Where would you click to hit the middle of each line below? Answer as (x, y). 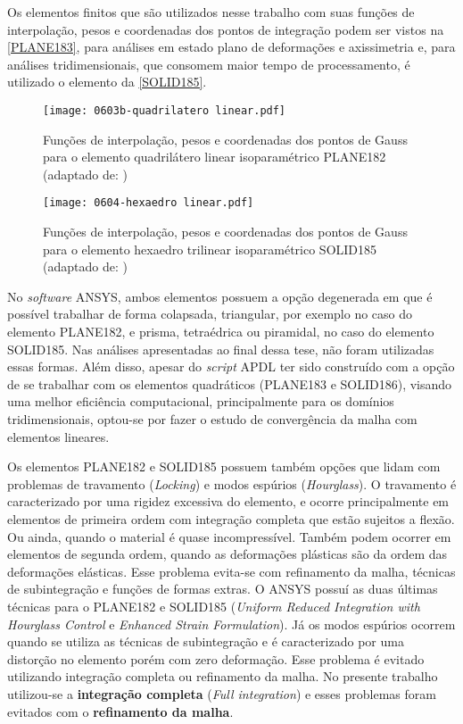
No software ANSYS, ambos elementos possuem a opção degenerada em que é (220, 296)
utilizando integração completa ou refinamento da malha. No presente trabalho (223, 676)
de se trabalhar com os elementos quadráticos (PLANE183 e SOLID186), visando (230, 383)
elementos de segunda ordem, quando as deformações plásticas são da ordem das (227, 554)
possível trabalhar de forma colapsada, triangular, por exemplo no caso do (210, 314)
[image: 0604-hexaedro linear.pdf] (149, 203)
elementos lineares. (58, 436)
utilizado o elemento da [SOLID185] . (107, 82)
